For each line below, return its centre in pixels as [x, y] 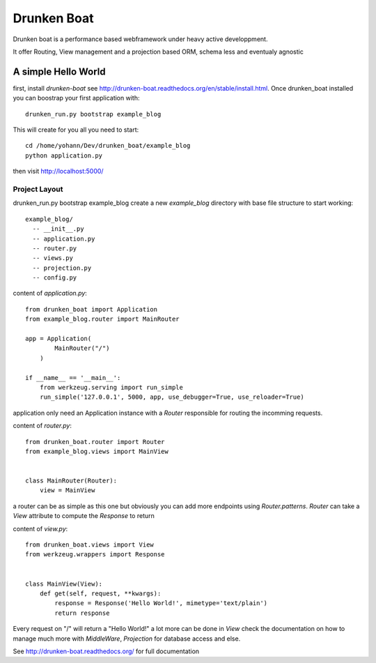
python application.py [64, 155]
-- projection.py [62, 268]
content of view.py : [40, 528]
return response [82, 613]
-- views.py [53, 258]
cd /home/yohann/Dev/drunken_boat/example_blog [108, 146]
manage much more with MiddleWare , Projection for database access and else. [127, 639]
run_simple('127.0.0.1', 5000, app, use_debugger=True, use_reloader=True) [172, 397]
